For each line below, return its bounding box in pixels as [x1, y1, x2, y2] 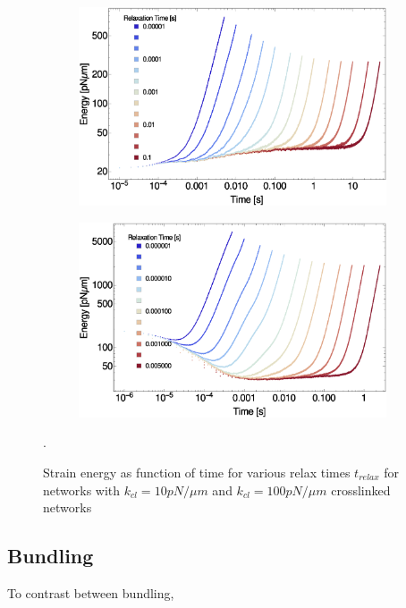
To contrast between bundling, [7, 583, 174, 602]
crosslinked [331, 480, 391, 499]
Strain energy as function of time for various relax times [43, 462, 351, 481]
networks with [43, 480, 121, 499]
